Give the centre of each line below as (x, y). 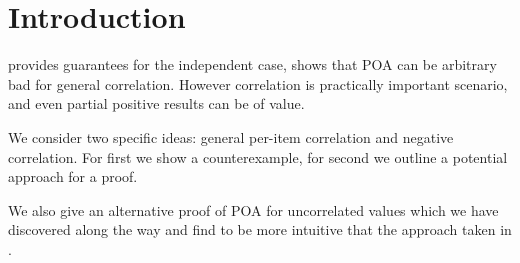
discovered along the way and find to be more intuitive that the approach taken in (260, 229)
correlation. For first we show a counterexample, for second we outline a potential (258, 156)
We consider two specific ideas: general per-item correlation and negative (231, 136)
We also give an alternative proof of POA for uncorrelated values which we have (253, 209)
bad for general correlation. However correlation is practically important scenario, (258, 83)
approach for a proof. (73, 176)
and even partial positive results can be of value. (156, 103)
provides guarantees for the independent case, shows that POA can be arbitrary (252, 64)
